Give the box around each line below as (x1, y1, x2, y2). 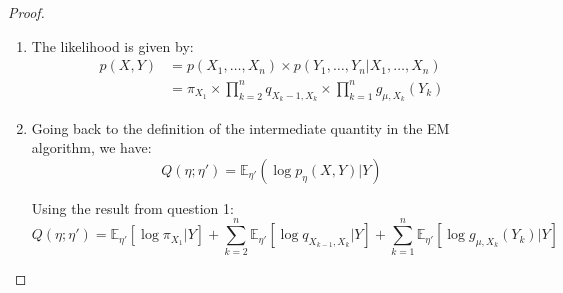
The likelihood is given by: (31, 35, 194, 56)
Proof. (8, 2, 45, 22)
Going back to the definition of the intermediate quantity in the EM (31, 117, 450, 138)
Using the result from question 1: (31, 197, 234, 218)
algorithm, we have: (31, 137, 152, 158)
